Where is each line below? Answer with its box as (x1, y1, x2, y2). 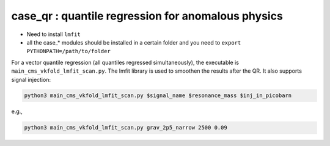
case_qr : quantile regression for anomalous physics (11, 9, 284, 23)
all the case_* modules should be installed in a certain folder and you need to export (26, 38, 241, 46)
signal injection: (11, 76, 51, 83)
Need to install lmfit (26, 31, 81, 38)
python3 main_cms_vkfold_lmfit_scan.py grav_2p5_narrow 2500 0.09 (24, 124, 227, 131)
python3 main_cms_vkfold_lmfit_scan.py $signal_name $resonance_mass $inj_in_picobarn (24, 92, 292, 99)
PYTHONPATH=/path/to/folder (26, 48, 111, 55)
